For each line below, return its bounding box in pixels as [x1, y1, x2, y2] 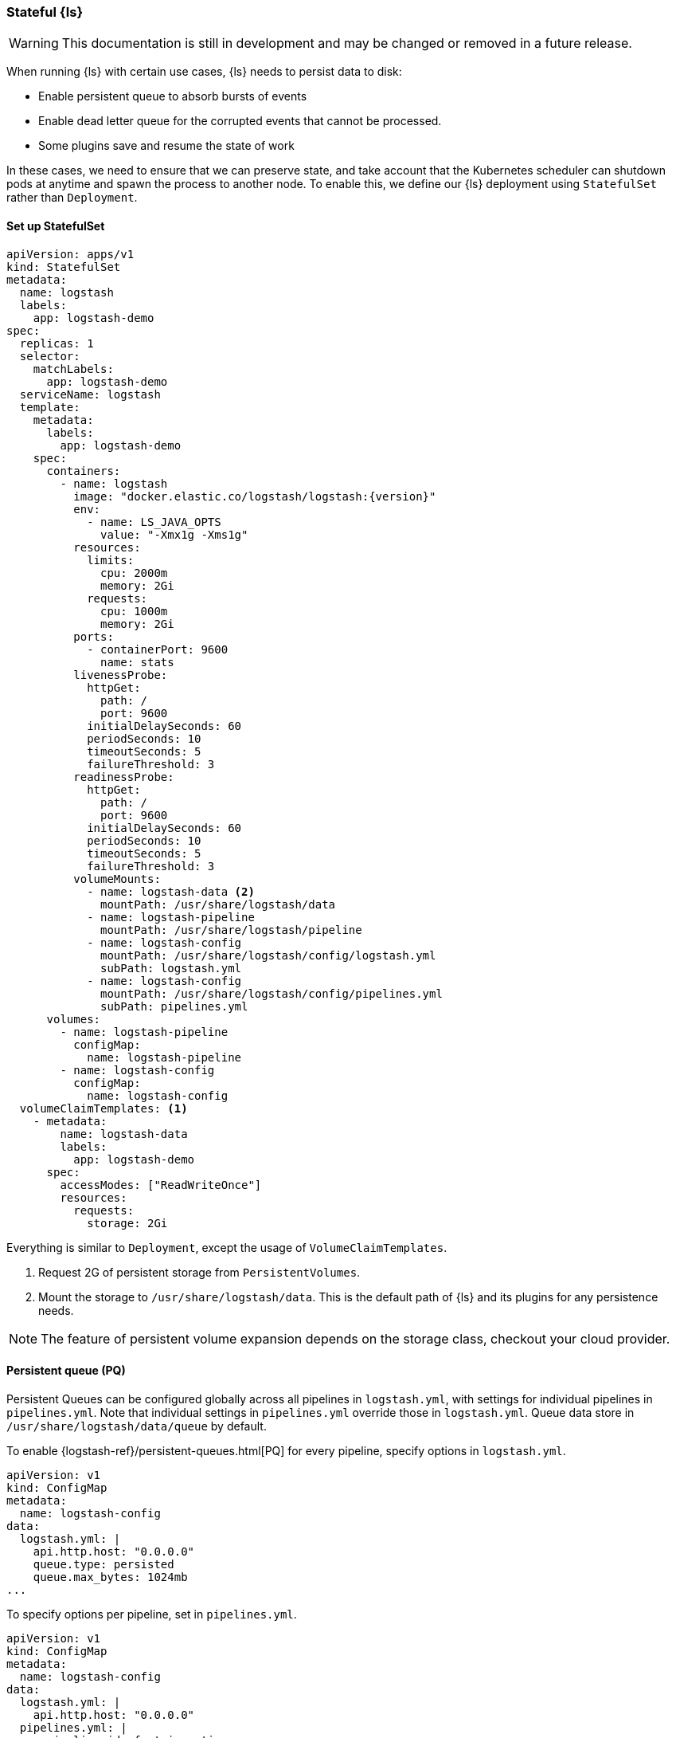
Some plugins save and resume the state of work [38, 139, 295, 153]
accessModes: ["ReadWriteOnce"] [60, 1178, 262, 1191]
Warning [9, 35, 59, 52]
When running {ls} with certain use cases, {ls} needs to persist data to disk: [6, 65, 402, 79]
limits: [87, 553, 135, 567]
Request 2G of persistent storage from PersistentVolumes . [38, 1265, 361, 1279]
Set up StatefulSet [6, 218, 105, 233]
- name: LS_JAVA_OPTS [87, 515, 221, 528]
